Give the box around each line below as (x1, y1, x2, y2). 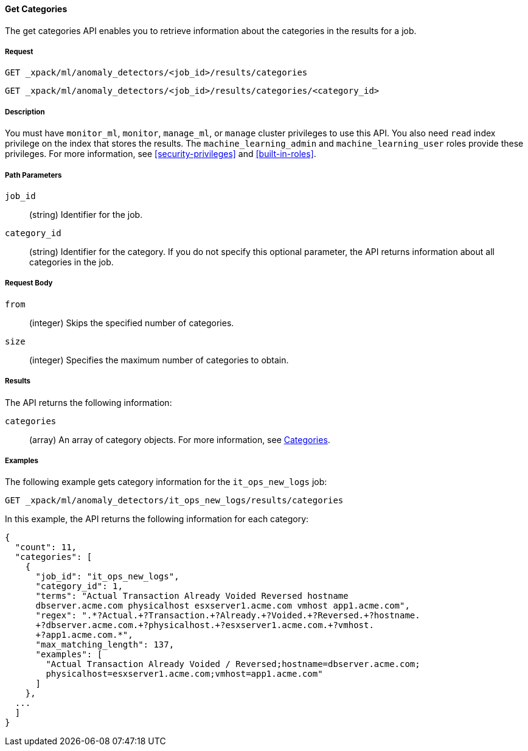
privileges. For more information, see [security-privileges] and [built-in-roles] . (5, 148, 316, 159)
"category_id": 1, (35, 581, 123, 592)
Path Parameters (5, 170, 62, 180)
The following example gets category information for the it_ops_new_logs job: (5, 477, 327, 487)
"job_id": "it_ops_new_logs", (35, 571, 179, 582)
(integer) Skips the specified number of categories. (29, 317, 234, 328)
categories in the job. (29, 256, 114, 267)
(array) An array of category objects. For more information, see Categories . (29, 434, 330, 445)
